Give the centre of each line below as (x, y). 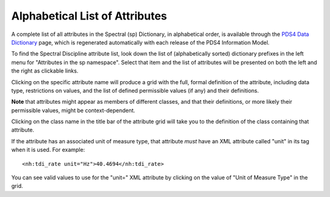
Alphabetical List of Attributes (89, 16)
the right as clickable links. (45, 71)
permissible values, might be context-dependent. (73, 110)
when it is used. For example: (48, 150)
